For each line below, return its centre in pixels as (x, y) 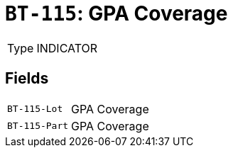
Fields (27, 79)
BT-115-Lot (35, 109)
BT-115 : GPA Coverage (116, 13)
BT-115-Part (38, 126)
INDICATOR (67, 48)
